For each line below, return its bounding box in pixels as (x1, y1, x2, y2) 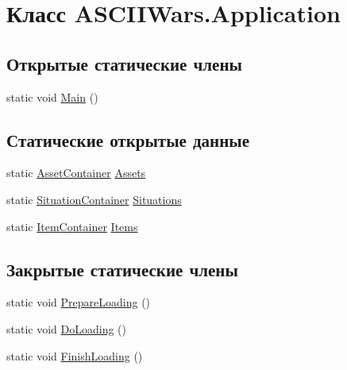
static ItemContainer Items (6, 218, 138, 234)
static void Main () (6, 88, 98, 105)
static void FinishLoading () (6, 347, 143, 364)
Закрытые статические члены (6, 256, 238, 281)
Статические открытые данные (6, 127, 249, 152)
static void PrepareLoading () (6, 294, 151, 310)
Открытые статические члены (6, 51, 242, 75)
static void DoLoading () (6, 320, 126, 337)
